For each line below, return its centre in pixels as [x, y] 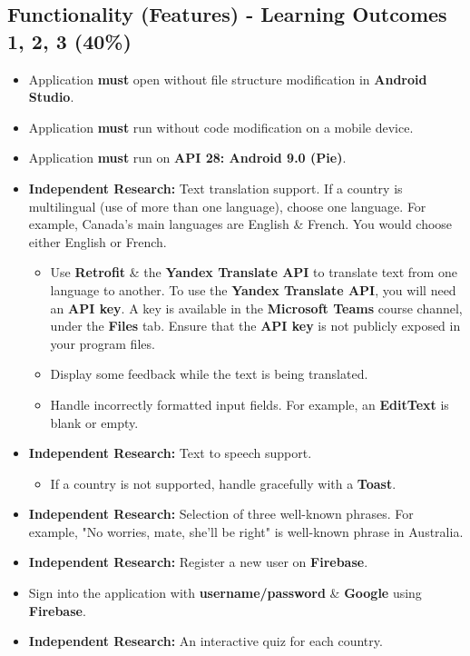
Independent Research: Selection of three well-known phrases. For [221, 514]
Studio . [51, 97]
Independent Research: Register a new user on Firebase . [198, 562]
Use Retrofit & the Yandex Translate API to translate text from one [254, 272]
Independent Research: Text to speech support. [170, 453]
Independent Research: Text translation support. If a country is [215, 188]
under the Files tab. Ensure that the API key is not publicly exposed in [255, 326]
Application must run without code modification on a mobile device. [221, 127]
